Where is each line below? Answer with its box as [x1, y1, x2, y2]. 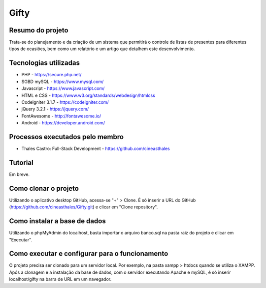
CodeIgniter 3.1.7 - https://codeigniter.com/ [21, 99, 109, 105]
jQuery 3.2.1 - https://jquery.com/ [21, 106, 89, 112]
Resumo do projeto [9, 26, 68, 34]
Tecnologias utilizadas [9, 59, 80, 67]
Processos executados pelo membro [9, 133, 124, 141]
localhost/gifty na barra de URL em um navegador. [9, 276, 112, 282]
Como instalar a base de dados [9, 217, 106, 226]
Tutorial [9, 158, 34, 167]
